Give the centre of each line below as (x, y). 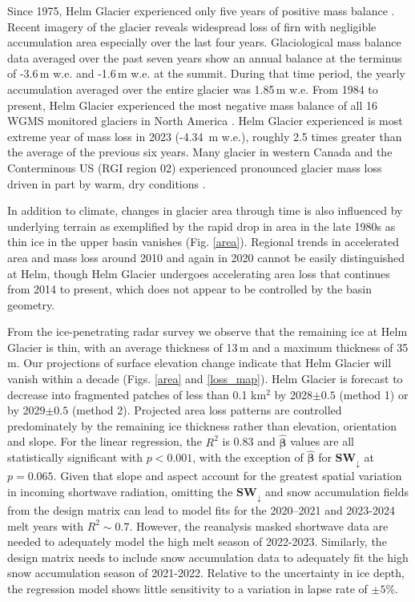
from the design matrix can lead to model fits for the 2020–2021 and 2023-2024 (201, 509)
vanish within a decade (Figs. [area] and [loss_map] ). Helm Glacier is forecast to (205, 379)
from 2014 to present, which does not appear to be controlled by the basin (189, 289)
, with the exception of (248, 457)
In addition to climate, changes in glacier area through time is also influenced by (205, 210)
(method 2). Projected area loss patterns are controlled (207, 410)
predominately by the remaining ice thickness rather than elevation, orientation (202, 425)
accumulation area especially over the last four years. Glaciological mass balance (204, 42)
